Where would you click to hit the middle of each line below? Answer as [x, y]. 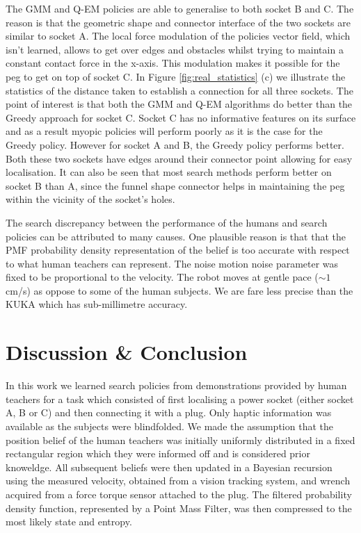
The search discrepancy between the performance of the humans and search [167, 222]
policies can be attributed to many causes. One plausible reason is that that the [176, 236]
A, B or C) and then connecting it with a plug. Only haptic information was [169, 412]
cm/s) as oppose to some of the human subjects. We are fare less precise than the [179, 290]
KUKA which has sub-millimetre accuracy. [97, 304]
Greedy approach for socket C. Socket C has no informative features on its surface [181, 117]
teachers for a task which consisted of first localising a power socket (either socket [180, 399]
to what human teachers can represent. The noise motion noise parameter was [172, 263]
